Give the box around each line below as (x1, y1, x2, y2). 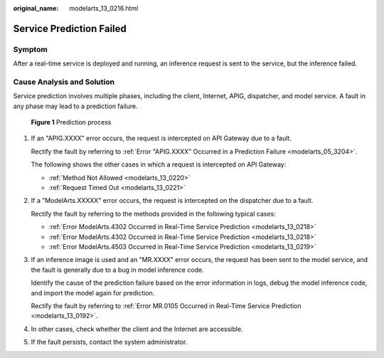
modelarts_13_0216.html (69, 4, 139, 12)
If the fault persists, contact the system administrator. (31, 338, 188, 347)
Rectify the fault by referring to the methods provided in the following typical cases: (31, 209, 277, 218)
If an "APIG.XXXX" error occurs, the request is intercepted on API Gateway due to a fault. (31, 134, 292, 142)
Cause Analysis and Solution (13, 77, 115, 87)
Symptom (13, 44, 48, 54)
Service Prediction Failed (13, 22, 127, 35)
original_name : (13, 4, 59, 12)
